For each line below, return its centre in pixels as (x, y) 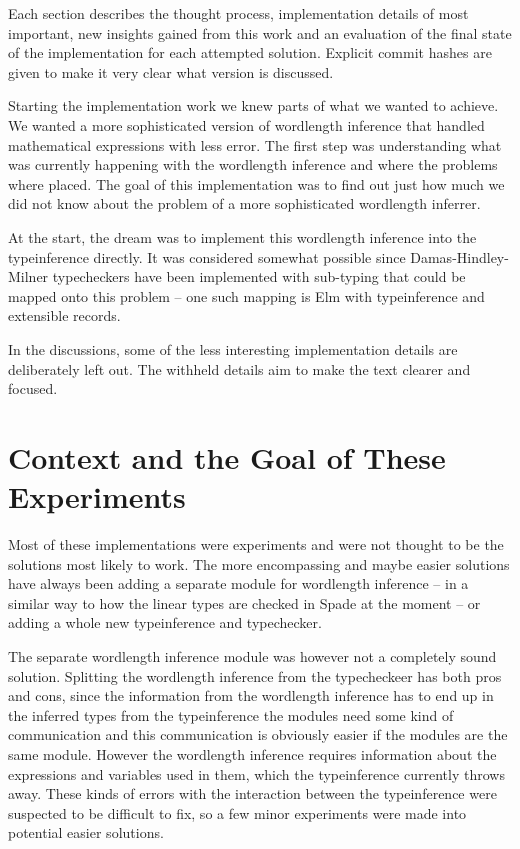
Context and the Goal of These (227, 456)
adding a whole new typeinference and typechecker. (165, 622)
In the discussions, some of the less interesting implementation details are (233, 348)
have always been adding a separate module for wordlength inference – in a (238, 583)
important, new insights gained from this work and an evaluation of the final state (260, 32)
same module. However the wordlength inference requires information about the (252, 753)
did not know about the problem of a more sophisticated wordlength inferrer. (244, 203)
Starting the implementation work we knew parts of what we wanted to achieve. (253, 105)
